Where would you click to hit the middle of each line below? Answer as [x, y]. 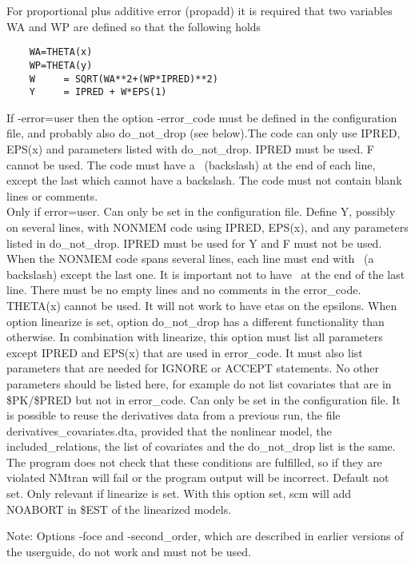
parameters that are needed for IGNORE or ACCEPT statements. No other [193, 368]
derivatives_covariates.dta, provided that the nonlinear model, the [169, 430]
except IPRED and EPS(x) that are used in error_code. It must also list [185, 352]
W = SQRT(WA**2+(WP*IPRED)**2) [124, 79]
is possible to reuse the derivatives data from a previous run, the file [174, 415]
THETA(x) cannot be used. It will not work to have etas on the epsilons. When [202, 305]
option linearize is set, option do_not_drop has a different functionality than [196, 321]
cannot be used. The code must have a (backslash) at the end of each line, [191, 164]
